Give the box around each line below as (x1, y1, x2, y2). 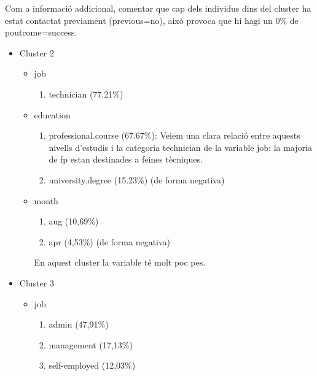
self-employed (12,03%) (49, 359, 136, 372)
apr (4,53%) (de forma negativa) (49, 235, 171, 248)
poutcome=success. (5, 26, 77, 39)
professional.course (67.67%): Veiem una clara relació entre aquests (49, 129, 300, 142)
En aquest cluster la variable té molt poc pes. (34, 256, 206, 269)
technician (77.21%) (49, 87, 123, 100)
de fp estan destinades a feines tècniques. (49, 153, 203, 166)
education (34, 108, 71, 121)
